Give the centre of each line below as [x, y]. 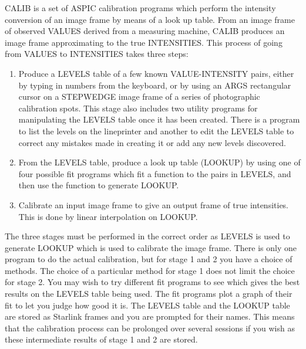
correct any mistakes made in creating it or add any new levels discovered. [152, 142]
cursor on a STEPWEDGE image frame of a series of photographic [139, 96]
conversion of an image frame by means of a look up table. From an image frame [150, 19]
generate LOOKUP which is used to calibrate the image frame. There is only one [151, 247]
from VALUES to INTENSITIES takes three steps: [97, 54]
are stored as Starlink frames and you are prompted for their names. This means [150, 316]
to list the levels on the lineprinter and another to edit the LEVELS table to [156, 131]
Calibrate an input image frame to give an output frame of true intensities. [154, 204]
